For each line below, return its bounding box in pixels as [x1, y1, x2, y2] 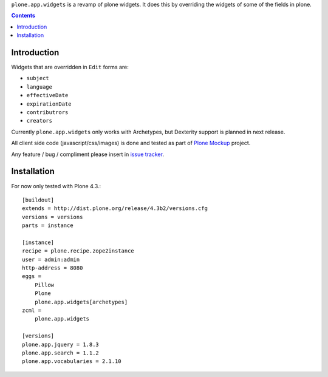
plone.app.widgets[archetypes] [34, 298, 128, 305]
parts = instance [22, 222, 73, 229]
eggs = [22, 273, 42, 280]
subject [26, 75, 50, 82]
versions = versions [22, 213, 83, 220]
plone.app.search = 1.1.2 [22, 349, 100, 356]
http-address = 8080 [22, 265, 83, 271]
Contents [11, 12, 36, 19]
